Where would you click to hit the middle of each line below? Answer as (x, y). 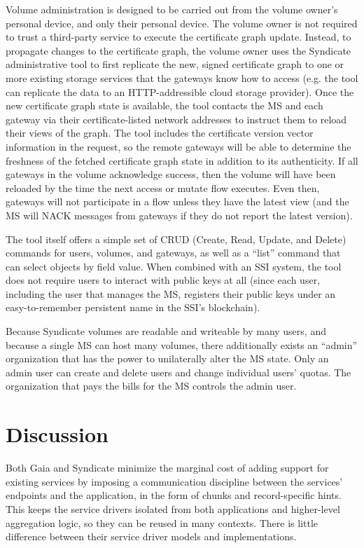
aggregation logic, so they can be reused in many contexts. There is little (162, 522)
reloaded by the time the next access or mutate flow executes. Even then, (163, 187)
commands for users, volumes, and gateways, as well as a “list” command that (173, 253)
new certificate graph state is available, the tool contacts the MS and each (164, 105)
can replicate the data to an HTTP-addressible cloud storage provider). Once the (180, 91)
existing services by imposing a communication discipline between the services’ (174, 481)
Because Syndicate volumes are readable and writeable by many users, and (166, 331)
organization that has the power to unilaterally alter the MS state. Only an (167, 358)
